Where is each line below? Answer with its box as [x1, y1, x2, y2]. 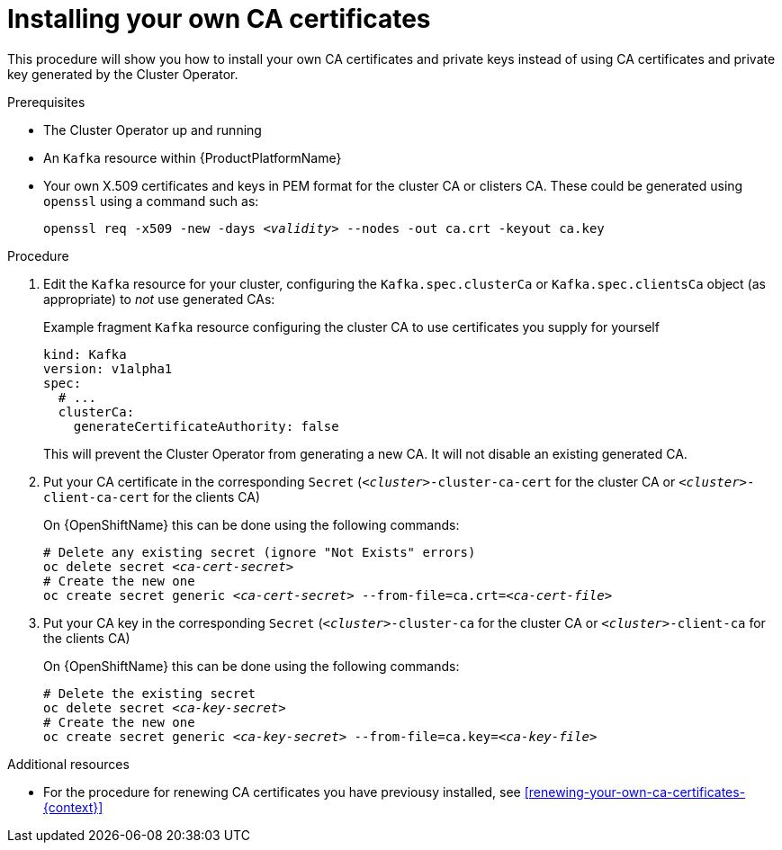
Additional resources [7, 756, 130, 772]
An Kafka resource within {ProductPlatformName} [43, 149, 342, 166]
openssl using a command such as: [43, 192, 259, 209]
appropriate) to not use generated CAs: [43, 291, 275, 307]
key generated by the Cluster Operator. [7, 66, 238, 82]
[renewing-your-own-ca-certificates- [524, 783, 746, 800]
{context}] [43, 799, 103, 815]
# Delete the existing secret [43, 685, 256, 701]
